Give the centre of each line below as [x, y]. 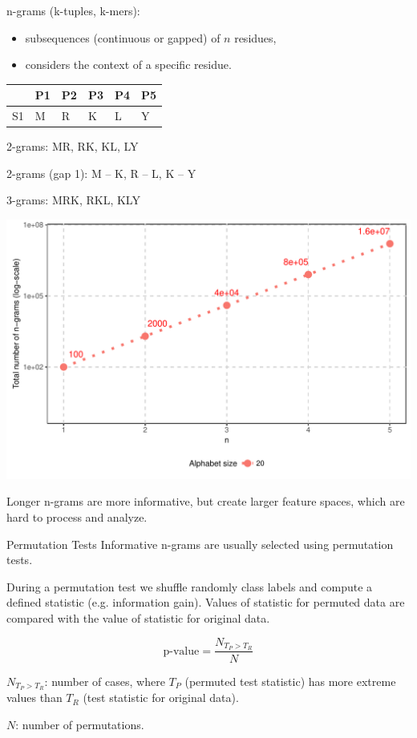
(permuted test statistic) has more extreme [290, 681]
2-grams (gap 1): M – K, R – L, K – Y [101, 173]
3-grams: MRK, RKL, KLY [73, 200]
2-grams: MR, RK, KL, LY [73, 146]
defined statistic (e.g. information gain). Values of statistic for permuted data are [206, 602]
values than [34, 698]
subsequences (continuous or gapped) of [123, 37]
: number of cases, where [105, 681]
